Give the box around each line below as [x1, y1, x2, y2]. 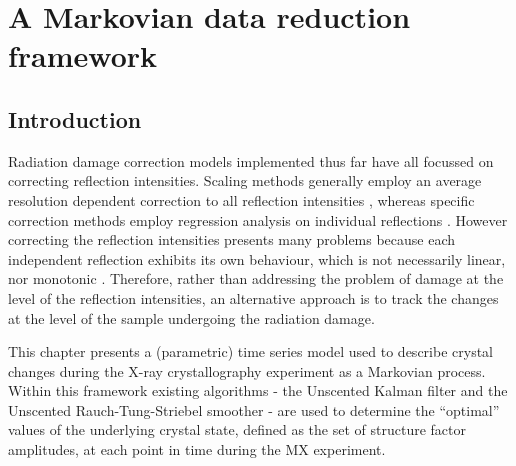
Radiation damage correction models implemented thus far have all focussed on [8, 150, 494, 171]
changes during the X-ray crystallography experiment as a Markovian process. [8, 360, 486, 381]
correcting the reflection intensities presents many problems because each [8, 229, 456, 250]
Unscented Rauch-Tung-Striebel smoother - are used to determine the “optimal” [8, 399, 500, 420]
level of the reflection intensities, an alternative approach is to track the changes [8, 287, 499, 308]
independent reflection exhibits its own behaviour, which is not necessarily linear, [8, 248, 506, 269]
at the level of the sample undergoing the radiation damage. [8, 307, 375, 328]
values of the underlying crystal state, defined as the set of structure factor [8, 419, 466, 440]
